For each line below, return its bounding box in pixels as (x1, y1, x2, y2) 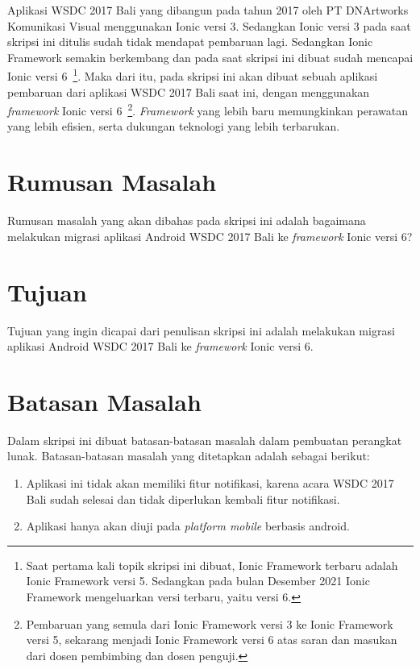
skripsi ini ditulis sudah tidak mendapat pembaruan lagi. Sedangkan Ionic (7, 33, 373, 50)
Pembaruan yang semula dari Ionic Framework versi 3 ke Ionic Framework (26, 615, 393, 632)
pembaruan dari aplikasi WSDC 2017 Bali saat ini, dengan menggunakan (7, 83, 370, 100)
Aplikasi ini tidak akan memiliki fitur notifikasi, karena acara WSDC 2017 (26, 475, 394, 491)
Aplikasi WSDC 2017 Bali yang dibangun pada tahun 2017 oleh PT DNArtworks (7, 2, 409, 18)
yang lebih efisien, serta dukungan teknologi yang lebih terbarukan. (7, 118, 340, 135)
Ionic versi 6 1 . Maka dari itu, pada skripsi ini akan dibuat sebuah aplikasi (7, 65, 378, 85)
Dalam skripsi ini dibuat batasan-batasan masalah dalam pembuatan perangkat (7, 431, 402, 448)
